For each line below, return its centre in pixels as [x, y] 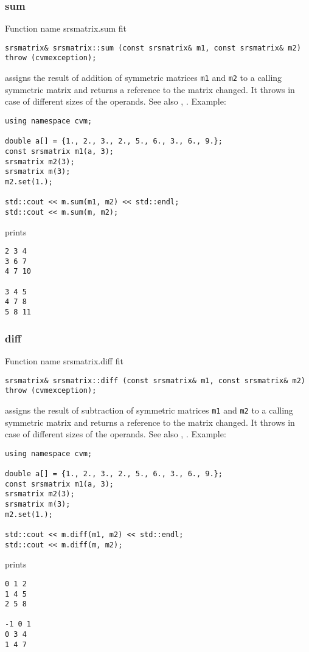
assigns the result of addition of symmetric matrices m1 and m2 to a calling [144, 78]
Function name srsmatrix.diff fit [64, 360]
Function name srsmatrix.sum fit [66, 28]
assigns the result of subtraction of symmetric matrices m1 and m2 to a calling [149, 410]
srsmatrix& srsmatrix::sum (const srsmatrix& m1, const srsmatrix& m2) [153, 48]
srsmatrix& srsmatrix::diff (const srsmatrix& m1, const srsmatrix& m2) [155, 380]
